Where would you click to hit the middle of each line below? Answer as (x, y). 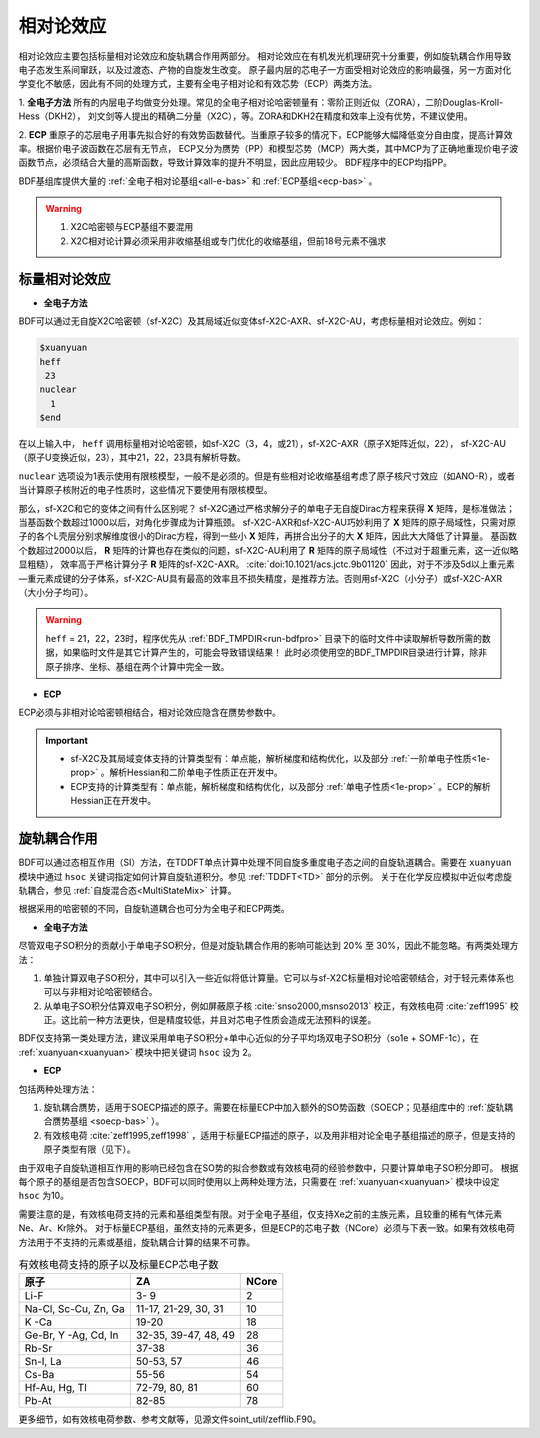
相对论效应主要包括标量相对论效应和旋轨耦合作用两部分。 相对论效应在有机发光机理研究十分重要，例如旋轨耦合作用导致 (265, 56)
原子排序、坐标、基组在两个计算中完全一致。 (137, 666)
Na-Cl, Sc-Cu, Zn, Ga (74, 1309)
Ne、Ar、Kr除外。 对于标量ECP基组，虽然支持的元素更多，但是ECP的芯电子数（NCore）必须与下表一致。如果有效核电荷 (266, 1228)
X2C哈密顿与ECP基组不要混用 (132, 227)
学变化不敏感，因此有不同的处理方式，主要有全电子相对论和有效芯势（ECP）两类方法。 (198, 84)
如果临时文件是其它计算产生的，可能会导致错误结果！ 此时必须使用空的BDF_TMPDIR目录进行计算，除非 (275, 652)
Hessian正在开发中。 (113, 801)
